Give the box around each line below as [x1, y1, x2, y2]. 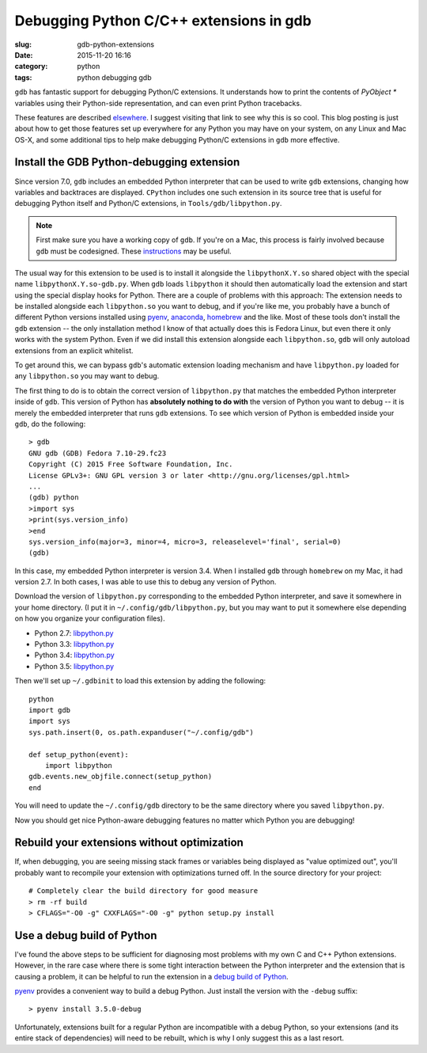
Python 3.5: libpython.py [34, 661, 115, 671]
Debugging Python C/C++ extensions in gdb [14, 12, 312, 29]
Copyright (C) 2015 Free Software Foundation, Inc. [28, 460, 233, 469]
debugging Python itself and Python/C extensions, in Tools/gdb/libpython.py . [14, 199, 282, 208]
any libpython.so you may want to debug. [14, 371, 160, 381]
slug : [14, 40, 32, 49]
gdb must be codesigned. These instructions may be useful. [36, 246, 232, 256]
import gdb [28, 705, 71, 714]
